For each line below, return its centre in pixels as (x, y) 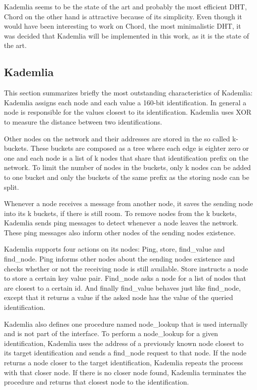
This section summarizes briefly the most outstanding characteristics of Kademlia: (128, 93)
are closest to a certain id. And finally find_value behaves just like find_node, (123, 287)
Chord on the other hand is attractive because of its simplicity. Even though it (123, 16)
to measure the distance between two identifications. (83, 121)
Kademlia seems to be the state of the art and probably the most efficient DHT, (126, 6)
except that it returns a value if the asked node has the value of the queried (119, 297)
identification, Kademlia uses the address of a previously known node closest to (124, 343)
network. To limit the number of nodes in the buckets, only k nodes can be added (128, 167)
